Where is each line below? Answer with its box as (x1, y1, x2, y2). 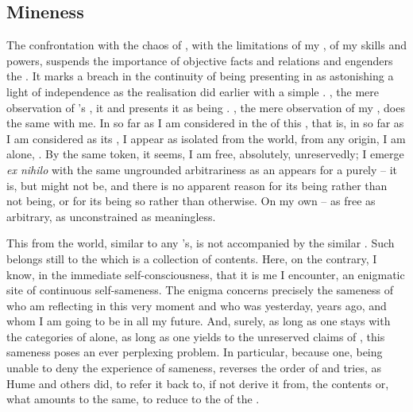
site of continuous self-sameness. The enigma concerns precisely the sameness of (6, 282, 393, 298)
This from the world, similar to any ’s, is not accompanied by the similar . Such (6, 235, 395, 251)
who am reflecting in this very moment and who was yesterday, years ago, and (6, 297, 387, 313)
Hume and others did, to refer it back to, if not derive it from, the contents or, (6, 375, 389, 391)
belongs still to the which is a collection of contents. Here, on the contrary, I (6, 250, 377, 266)
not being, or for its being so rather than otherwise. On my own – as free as (6, 192, 376, 209)
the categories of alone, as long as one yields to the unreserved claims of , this (6, 328, 385, 344)
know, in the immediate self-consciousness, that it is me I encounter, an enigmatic (6, 266, 405, 282)
